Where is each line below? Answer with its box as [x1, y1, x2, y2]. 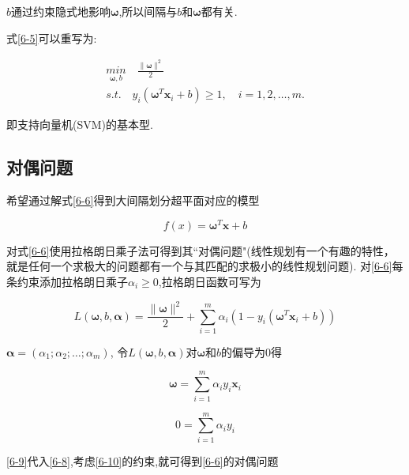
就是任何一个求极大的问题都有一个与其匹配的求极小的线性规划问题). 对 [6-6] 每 [6, 258, 403, 274]
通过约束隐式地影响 [11, 3, 111, 19]
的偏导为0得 [220, 343, 282, 360]
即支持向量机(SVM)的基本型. [6, 116, 153, 133]
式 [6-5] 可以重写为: [6, 29, 97, 46]
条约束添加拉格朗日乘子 [6, 273, 128, 289]
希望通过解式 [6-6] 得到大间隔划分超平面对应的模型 [6, 192, 260, 209]
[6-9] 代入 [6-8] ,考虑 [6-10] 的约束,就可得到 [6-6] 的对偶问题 [6, 452, 279, 469]
